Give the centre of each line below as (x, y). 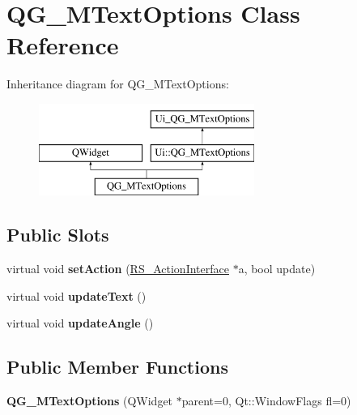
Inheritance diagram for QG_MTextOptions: (118, 84)
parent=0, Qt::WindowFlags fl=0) (266, 401)
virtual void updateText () (76, 295)
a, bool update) (277, 269)
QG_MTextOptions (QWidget (90, 401)
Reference (63, 45)
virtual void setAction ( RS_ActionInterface (118, 269)
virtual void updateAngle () (80, 323)
